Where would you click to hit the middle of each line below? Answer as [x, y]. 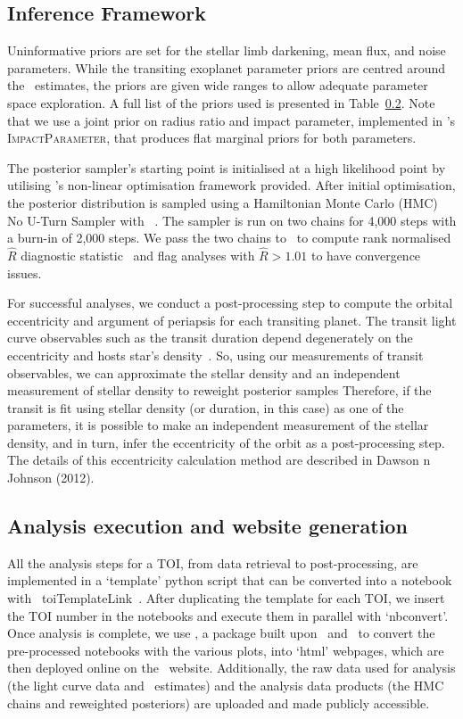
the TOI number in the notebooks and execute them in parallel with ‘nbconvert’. [228, 615]
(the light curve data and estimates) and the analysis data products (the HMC [226, 686]
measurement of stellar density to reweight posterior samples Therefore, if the [219, 390]
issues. [25, 273]
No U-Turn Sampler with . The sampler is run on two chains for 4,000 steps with [232, 220]
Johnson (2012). [51, 478]
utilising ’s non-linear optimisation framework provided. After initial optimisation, [231, 185]
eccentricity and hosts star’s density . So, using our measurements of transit [215, 355]
